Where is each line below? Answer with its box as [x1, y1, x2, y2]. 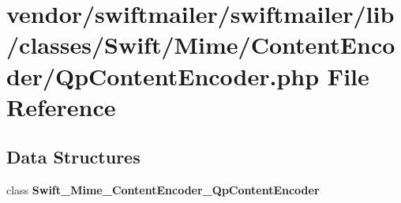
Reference [6, 90, 116, 122]
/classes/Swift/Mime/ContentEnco [6, 28, 395, 61]
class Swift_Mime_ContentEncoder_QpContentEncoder [6, 182, 320, 198]
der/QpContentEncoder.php [6, 59, 320, 92]
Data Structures [6, 145, 141, 169]
